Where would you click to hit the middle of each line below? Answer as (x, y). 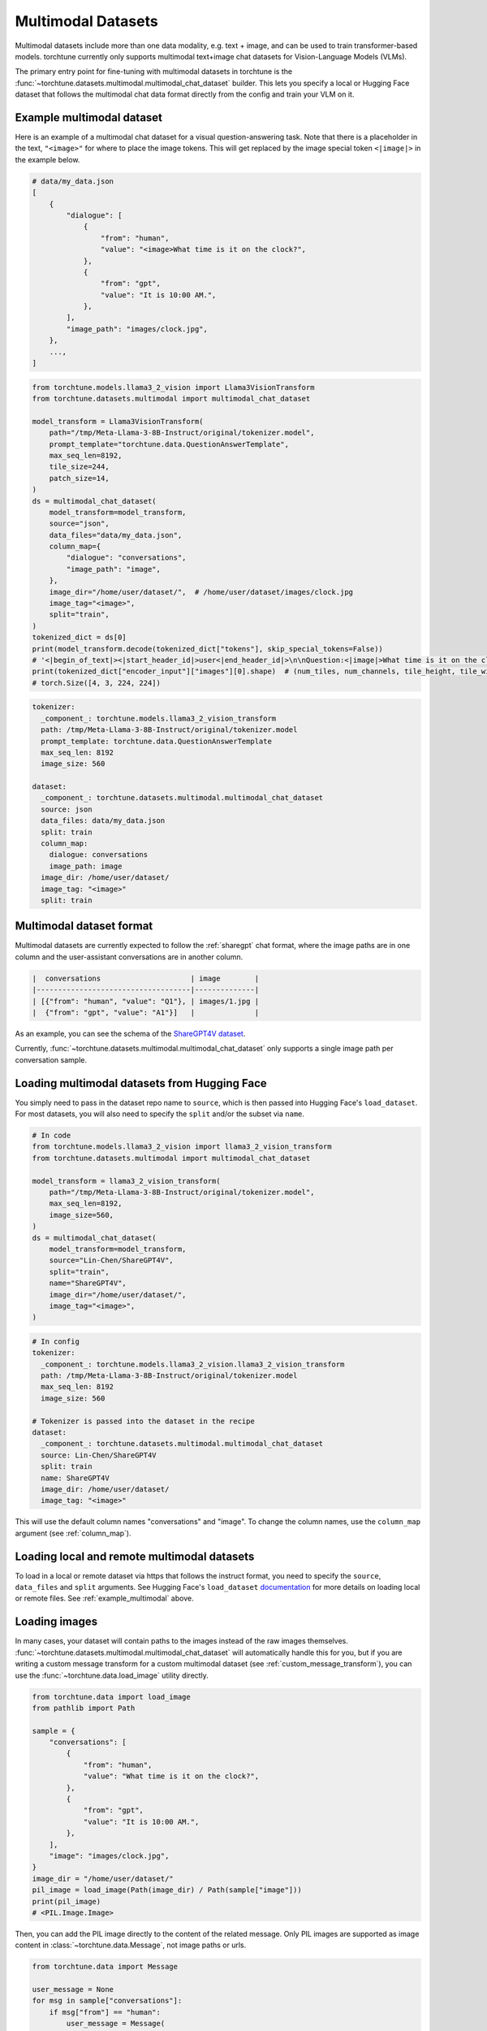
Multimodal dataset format (84, 926)
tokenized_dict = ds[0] (80, 637)
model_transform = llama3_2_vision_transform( (126, 1181)
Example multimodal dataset (88, 117)
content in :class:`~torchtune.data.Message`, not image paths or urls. (131, 1945)
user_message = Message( (116, 2024)
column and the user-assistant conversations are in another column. (129, 957)
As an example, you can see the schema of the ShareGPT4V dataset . (130, 1034)
